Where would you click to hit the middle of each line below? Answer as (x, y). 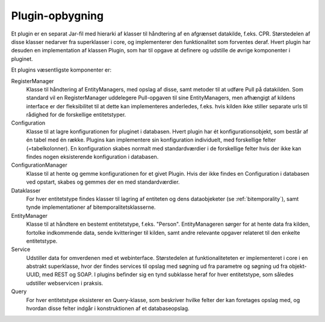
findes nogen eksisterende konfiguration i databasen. (92, 157)
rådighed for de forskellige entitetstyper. (76, 115)
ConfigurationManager (39, 165)
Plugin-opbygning (57, 16)
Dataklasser (26, 190)
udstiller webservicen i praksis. (65, 283)
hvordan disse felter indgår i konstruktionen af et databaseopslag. (108, 308)
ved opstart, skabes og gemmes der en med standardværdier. (103, 182)
